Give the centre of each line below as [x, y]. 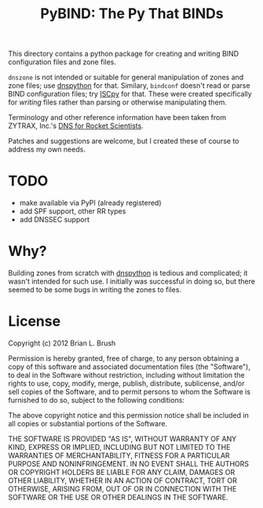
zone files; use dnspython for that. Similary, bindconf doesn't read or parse [129, 86]
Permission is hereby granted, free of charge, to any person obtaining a [124, 358]
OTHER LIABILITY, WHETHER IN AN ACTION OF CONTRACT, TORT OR [122, 481]
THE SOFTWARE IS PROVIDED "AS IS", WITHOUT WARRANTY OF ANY [122, 439]
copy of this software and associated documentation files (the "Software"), [130, 367]
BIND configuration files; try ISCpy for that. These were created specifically [130, 94]
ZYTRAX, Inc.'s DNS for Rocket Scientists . [76, 126]
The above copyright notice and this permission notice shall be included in [128, 415]
